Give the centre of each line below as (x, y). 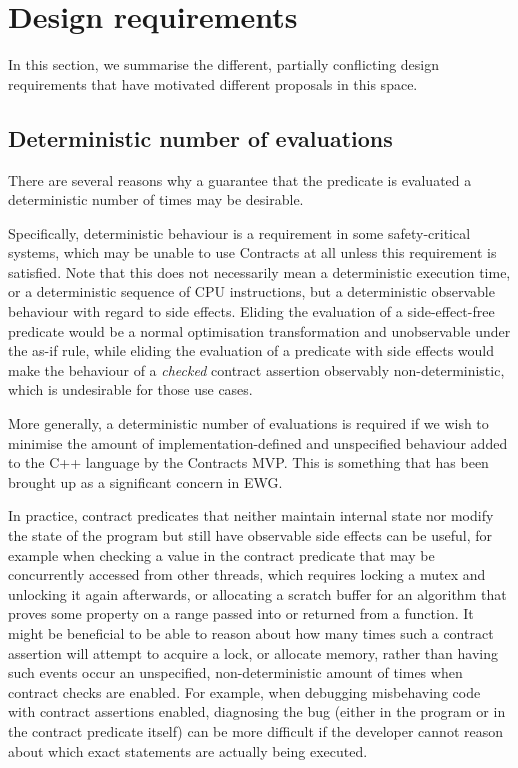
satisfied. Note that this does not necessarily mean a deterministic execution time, (259, 271)
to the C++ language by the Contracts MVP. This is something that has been (248, 462)
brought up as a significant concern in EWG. (145, 481)
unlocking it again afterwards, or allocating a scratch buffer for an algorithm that (257, 593)
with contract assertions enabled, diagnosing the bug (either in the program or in (257, 711)
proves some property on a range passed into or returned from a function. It (241, 613)
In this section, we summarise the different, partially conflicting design (223, 64)
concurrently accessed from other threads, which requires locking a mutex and (247, 574)
